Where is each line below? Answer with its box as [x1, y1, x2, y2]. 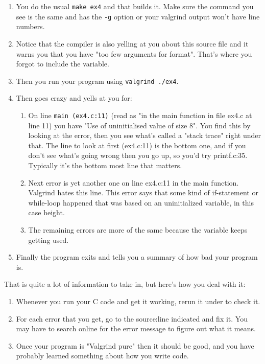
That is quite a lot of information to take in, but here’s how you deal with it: [4, 279, 246, 289]
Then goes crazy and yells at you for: [16, 93, 132, 103]
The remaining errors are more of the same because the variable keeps [28, 224, 248, 235]
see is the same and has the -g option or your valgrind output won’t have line [16, 11, 260, 21]
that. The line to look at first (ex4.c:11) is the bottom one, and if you [28, 140, 246, 150]
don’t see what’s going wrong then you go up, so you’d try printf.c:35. [28, 150, 248, 161]
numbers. [16, 21, 45, 32]
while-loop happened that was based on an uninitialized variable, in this [28, 197, 254, 208]
